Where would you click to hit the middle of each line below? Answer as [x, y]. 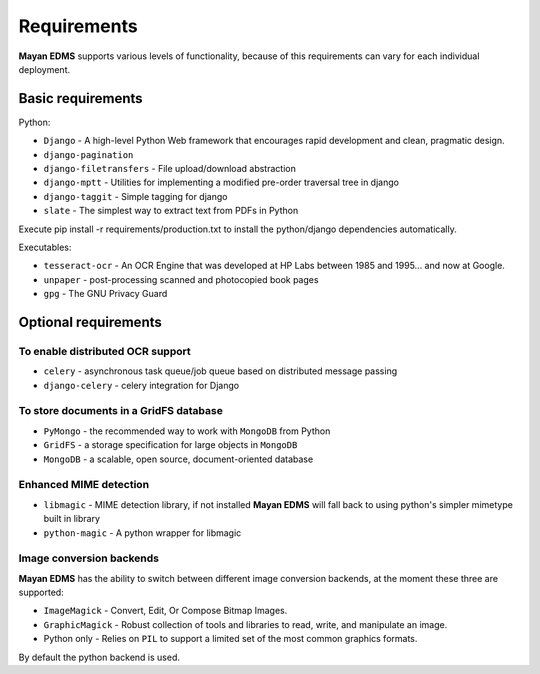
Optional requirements [90, 321]
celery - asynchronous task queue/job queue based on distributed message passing [220, 371]
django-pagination [88, 154]
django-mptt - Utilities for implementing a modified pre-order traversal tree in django [221, 182]
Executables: [45, 247]
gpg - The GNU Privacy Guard [105, 294]
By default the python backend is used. [99, 657]
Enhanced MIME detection [84, 485]
